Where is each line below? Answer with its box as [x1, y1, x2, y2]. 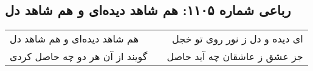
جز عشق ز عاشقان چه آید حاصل [167, 49, 303, 64]
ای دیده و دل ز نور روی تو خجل [172, 32, 303, 46]
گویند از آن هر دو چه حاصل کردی [10, 49, 148, 64]
